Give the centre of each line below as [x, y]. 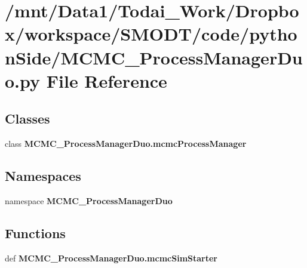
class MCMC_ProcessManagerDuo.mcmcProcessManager [126, 144]
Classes [27, 118]
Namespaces [43, 176]
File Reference [107, 80]
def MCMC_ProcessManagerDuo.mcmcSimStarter [111, 258]
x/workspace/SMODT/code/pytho [151, 34]
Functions [35, 232]
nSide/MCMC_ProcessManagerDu [154, 57]
